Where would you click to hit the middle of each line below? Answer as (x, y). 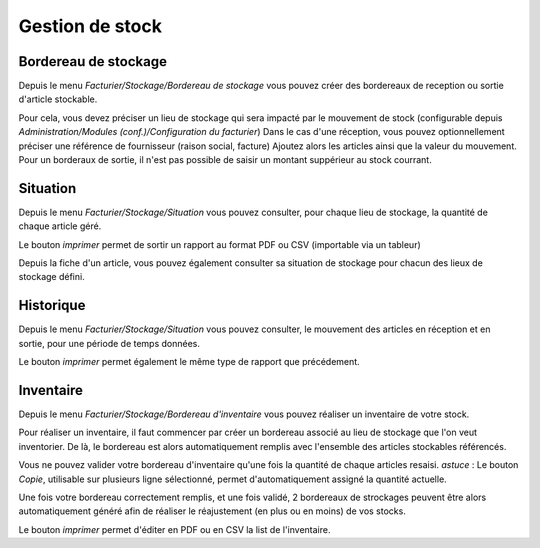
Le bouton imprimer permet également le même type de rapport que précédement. (189, 362)
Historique (52, 305)
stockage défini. (51, 277)
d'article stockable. (58, 99)
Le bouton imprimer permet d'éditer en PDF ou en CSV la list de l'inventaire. (174, 529)
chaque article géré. (60, 226)
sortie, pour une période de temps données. (109, 343)
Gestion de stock (90, 26)
